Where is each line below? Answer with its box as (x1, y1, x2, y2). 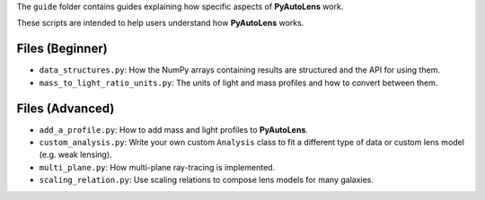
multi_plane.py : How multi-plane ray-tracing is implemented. (39, 161, 276, 172)
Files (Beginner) (16, 41, 108, 57)
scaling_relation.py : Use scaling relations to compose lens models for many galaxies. (39, 175, 375, 186)
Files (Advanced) (16, 100, 115, 116)
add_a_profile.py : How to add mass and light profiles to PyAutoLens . (39, 124, 309, 135)
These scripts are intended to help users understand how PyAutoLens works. (16, 18, 304, 29)
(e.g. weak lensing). (39, 149, 112, 161)
